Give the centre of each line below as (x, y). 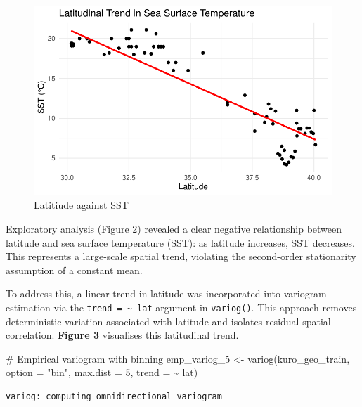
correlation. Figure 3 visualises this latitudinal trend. (122, 335)
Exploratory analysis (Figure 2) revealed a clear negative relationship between (174, 228)
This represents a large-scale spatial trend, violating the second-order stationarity (181, 256)
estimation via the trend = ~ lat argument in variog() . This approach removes (181, 307)
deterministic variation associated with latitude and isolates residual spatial (168, 321)
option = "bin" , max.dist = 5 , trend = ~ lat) (102, 372)
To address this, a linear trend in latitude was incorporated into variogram (166, 293)
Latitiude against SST (81, 205)
